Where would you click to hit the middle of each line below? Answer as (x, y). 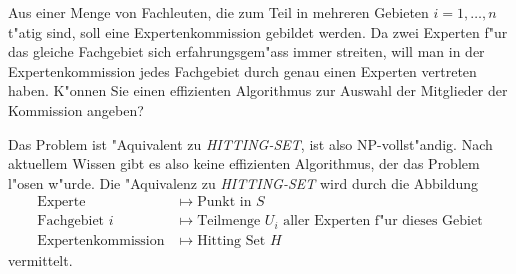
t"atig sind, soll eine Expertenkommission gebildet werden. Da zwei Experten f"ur (258, 31)
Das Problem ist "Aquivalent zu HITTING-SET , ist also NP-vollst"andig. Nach (250, 143)
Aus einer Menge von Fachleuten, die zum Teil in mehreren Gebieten (218, 12)
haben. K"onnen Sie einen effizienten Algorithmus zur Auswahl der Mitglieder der (258, 90)
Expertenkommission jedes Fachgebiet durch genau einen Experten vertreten (242, 70)
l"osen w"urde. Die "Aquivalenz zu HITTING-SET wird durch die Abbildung (243, 182)
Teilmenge (229, 221)
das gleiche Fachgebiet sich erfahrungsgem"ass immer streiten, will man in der (246, 51)
